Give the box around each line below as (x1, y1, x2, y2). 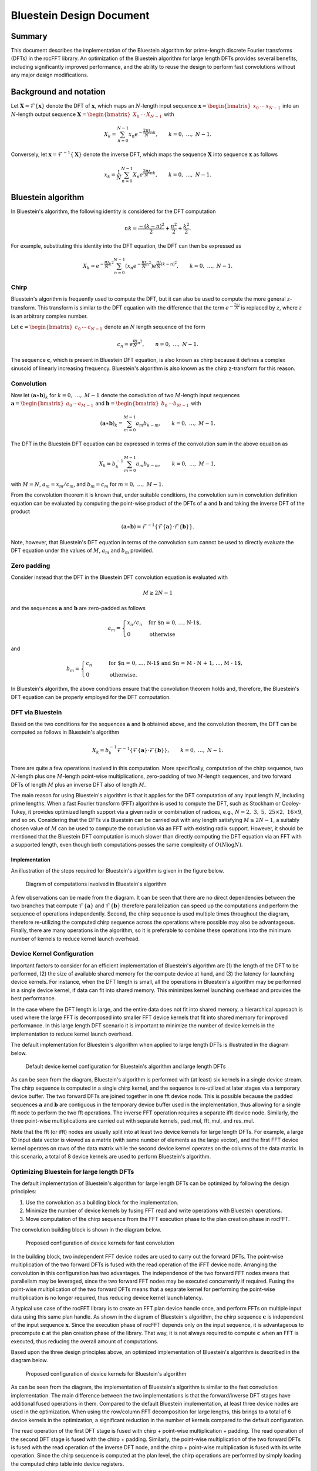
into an (282, 102, 299, 109)
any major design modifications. (11, 71, 89, 79)
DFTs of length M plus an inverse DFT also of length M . (11, 781, 146, 788)
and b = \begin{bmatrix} (95, 400, 160, 407)
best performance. (11, 995, 56, 1002)
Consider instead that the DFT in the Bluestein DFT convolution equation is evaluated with (11, 574, 228, 581)
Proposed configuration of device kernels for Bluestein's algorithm (25, 1370, 187, 1377)
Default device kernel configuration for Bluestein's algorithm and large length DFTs (25, 1063, 226, 1070)
